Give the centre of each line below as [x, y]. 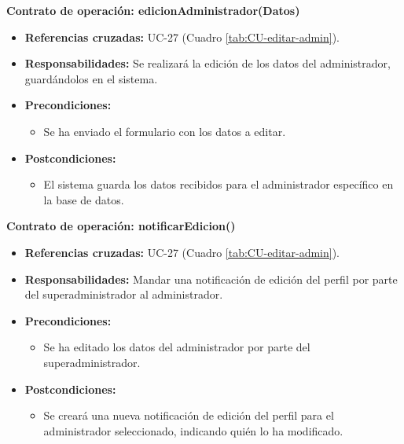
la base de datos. [84, 199]
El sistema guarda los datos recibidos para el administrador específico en [219, 184]
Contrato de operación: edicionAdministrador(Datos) [153, 10]
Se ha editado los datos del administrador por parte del [177, 347]
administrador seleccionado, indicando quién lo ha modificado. [193, 430]
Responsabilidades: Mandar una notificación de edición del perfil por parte [211, 279]
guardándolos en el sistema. [91, 78]
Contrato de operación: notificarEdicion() [121, 226]
